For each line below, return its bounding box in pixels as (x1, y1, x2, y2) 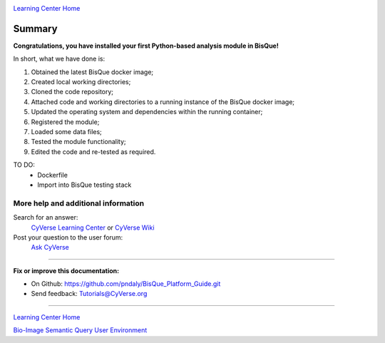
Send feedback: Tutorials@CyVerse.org (31, 290, 148, 298)
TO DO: (13, 160, 36, 169)
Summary (13, 22, 58, 35)
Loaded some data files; (31, 128, 103, 136)
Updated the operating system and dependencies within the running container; (31, 108, 263, 116)
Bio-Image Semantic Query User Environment (13, 326, 148, 334)
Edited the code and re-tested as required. (31, 147, 156, 156)
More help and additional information (13, 198, 145, 208)
